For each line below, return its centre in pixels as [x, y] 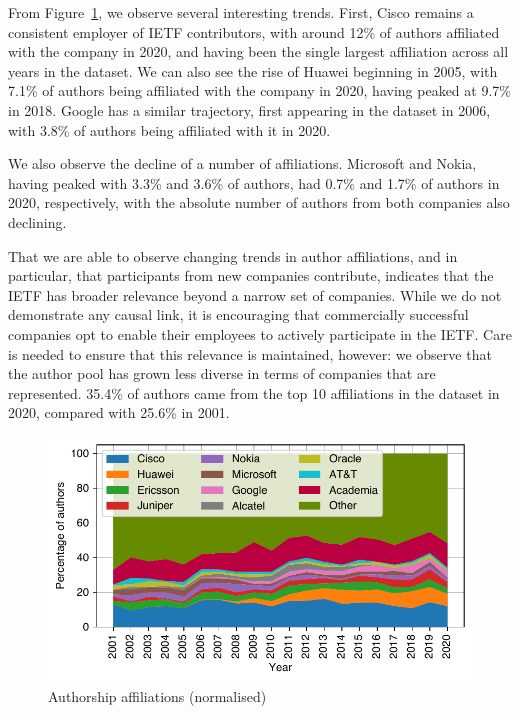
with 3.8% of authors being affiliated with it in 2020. [169, 129]
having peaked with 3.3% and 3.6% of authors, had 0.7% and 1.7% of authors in [254, 182]
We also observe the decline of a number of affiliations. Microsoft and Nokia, [242, 163]
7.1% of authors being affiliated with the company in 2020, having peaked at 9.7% [259, 90]
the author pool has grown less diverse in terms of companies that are [222, 373]
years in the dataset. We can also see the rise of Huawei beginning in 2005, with [253, 70]
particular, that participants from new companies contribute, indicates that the [251, 275]
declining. [37, 221]
